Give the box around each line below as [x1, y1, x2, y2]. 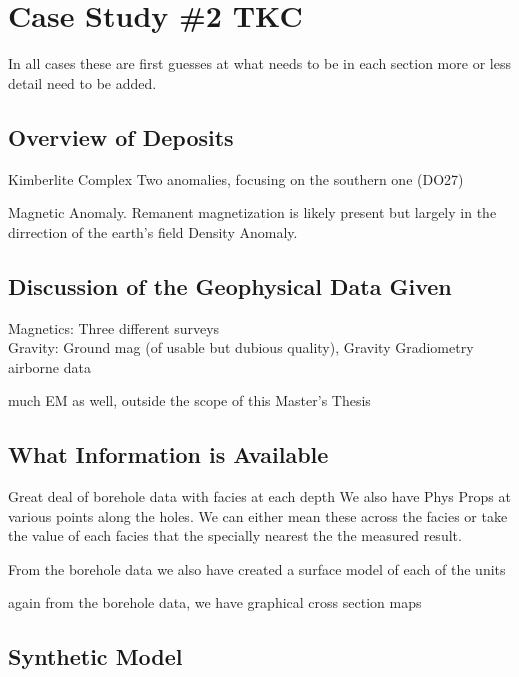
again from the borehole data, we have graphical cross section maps [8, 592, 422, 613]
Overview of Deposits [8, 121, 234, 152]
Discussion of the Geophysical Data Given [8, 270, 452, 301]
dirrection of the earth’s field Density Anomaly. [8, 221, 298, 242]
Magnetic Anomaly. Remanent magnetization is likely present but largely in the [8, 202, 497, 223]
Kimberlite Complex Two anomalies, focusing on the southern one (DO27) [8, 168, 464, 189]
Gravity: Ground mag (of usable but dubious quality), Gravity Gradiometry [8, 337, 474, 358]
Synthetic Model [8, 641, 183, 672]
